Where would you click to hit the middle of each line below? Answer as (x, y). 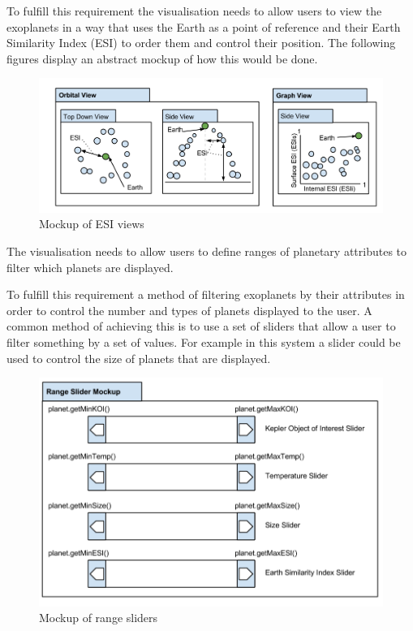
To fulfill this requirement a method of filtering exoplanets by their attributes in (206, 294)
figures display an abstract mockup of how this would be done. (162, 58)
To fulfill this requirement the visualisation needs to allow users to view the (194, 11)
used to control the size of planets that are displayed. (139, 358)
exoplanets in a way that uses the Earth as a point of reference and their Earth (204, 26)
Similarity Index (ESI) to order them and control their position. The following (201, 43)
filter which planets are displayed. (90, 267)
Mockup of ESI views (92, 224)
